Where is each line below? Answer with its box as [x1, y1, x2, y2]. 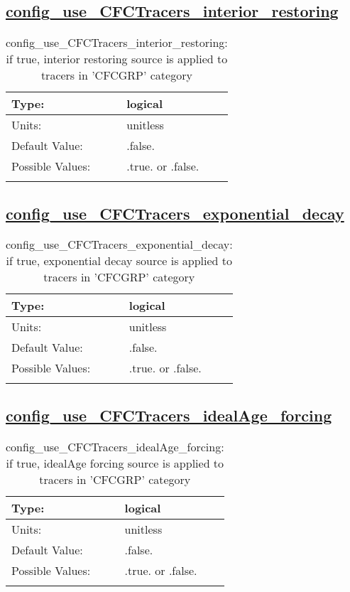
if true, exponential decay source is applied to [6, 252, 233, 269]
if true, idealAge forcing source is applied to [6, 454, 224, 471]
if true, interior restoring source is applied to [6, 50, 228, 68]
